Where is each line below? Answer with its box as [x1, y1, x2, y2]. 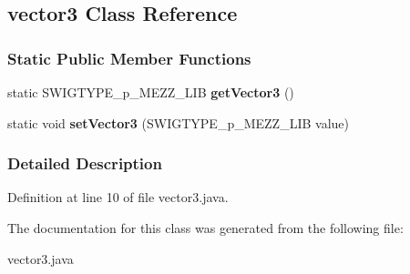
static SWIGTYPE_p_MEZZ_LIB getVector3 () [7, 83, 294, 101]
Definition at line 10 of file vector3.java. [7, 188, 229, 207]
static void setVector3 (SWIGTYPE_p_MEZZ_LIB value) [7, 113, 349, 132]
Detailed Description [7, 152, 162, 175]
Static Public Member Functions [7, 46, 251, 69]
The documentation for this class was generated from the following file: [7, 218, 404, 237]
